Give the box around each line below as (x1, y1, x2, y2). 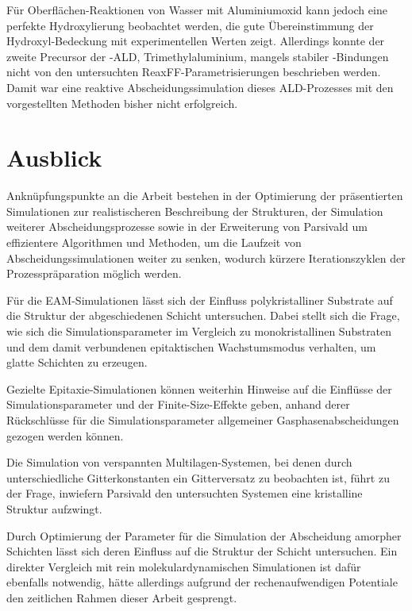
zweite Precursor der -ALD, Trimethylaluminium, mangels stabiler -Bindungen (6, 48, 389, 64)
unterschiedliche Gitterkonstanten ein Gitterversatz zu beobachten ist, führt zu (6, 469, 390, 486)
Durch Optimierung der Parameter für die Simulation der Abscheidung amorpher (6, 527, 402, 544)
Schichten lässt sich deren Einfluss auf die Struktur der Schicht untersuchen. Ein (6, 543, 398, 559)
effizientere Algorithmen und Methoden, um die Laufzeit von (6, 234, 302, 251)
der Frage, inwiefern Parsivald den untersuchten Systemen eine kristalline (6, 485, 363, 501)
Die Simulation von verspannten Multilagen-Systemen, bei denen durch (6, 454, 352, 471)
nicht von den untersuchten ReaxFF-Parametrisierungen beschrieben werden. (6, 63, 381, 80)
